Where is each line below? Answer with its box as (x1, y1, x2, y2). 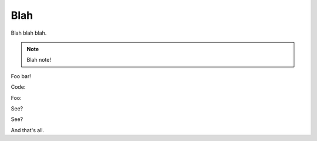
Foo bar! (11, 72, 32, 79)
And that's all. (11, 126, 44, 133)
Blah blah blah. (11, 29, 47, 36)
